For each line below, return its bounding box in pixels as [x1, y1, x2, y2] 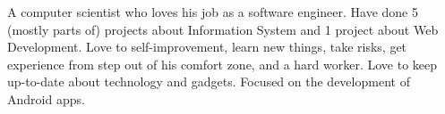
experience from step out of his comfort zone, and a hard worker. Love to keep [7, 54, 438, 73]
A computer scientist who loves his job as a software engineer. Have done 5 [7, 3, 419, 20]
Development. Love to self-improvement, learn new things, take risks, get [7, 37, 407, 56]
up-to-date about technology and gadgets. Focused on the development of [7, 72, 410, 91]
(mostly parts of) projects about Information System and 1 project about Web [7, 20, 439, 38]
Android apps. [7, 89, 85, 108]
